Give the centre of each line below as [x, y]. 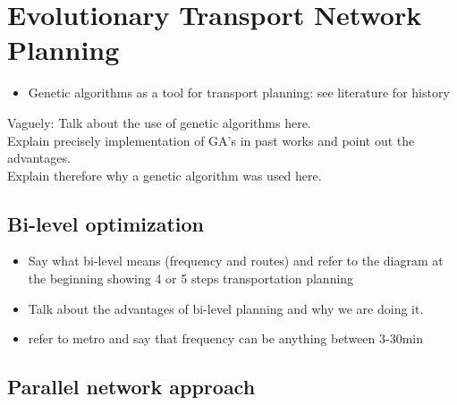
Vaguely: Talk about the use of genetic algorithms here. [159, 122]
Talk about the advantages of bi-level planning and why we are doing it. [226, 308]
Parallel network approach [131, 387]
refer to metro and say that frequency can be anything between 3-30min [226, 338]
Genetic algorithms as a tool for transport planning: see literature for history [239, 93]
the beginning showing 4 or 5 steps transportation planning [191, 278]
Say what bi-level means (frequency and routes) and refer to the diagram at [236, 261]
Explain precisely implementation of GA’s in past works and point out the [211, 140]
